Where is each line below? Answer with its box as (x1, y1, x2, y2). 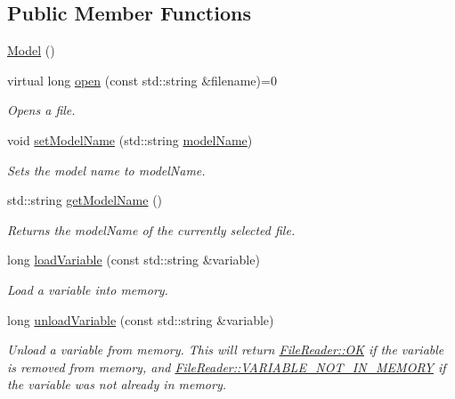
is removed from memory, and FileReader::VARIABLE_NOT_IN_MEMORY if (7, 357, 446, 376)
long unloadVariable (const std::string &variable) (7, 310, 274, 329)
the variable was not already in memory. (7, 375, 227, 394)
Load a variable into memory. (7, 280, 168, 298)
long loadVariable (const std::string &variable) (7, 250, 260, 269)
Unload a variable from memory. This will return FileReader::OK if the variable (7, 340, 444, 359)
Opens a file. (7, 101, 76, 119)
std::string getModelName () (7, 191, 163, 209)
